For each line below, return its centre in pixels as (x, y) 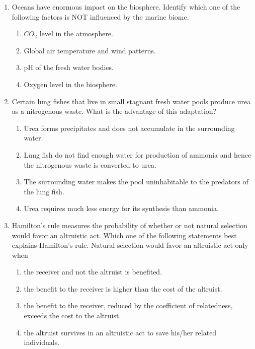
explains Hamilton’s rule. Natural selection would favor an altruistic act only (130, 245)
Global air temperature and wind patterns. (90, 50)
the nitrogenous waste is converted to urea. (90, 164)
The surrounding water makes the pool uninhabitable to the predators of (136, 182)
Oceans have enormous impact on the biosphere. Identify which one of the (126, 7)
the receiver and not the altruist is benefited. (93, 272)
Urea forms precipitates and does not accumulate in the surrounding (129, 128)
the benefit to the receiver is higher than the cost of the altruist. (123, 288)
